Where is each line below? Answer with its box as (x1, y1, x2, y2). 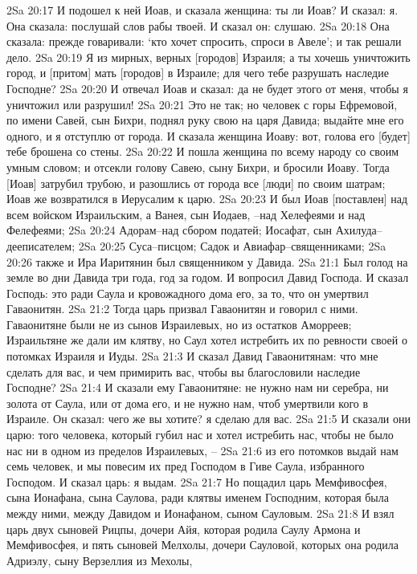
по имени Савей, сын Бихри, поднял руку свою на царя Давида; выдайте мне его (6, 112, 404, 128)
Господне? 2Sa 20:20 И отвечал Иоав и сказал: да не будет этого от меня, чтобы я (6, 79, 408, 96)
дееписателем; (6, 237, 76, 254)
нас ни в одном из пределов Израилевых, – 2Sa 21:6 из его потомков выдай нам (6, 442, 399, 458)
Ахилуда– (335, 222, 382, 238)
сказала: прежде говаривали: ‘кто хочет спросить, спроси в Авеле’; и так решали (6, 33, 402, 50)
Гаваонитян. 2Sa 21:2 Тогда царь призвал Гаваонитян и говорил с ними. (6, 300, 358, 317)
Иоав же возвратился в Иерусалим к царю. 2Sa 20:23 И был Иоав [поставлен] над (6, 190, 408, 207)
